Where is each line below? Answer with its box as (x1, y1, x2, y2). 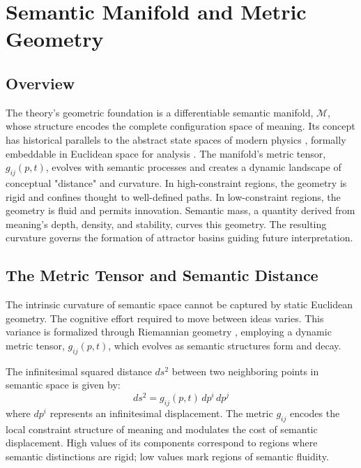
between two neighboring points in (171, 363, 319, 378)
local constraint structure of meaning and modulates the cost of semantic (6, 421, 318, 436)
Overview (6, 72, 75, 93)
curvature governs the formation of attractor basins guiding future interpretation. (6, 230, 353, 245)
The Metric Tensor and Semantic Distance (6, 264, 318, 286)
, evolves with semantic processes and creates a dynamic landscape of (45, 160, 341, 174)
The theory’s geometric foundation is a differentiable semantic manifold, (6, 105, 314, 119)
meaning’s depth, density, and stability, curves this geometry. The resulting (6, 216, 327, 231)
